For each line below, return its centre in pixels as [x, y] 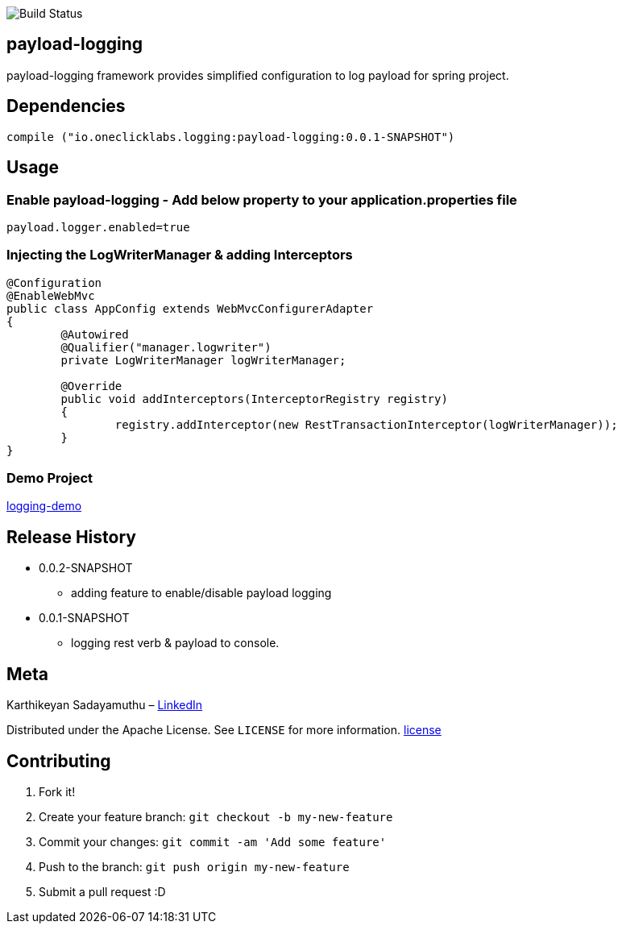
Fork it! [57, 791]
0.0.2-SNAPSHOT [86, 568]
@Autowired [95, 334]
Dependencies [66, 106]
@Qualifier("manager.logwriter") [166, 347]
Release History [71, 537]
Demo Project [50, 478]
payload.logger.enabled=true [98, 227]
